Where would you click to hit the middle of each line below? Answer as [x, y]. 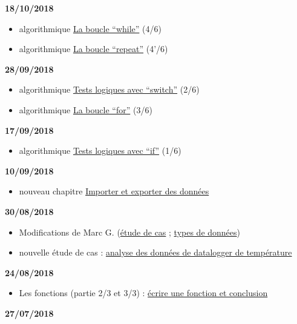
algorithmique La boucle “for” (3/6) [86, 109]
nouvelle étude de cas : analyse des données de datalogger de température [155, 252]
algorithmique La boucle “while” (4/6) [90, 28]
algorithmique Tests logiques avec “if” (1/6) [100, 150]
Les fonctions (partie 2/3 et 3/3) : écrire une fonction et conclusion [143, 293]
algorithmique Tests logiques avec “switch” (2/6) [109, 89]
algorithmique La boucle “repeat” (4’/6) [93, 49]
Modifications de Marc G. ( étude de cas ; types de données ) [130, 232]
